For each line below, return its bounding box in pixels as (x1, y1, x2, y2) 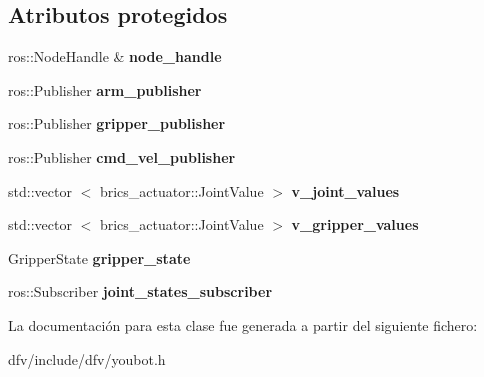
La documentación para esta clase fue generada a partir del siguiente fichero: (8, 314, 478, 335)
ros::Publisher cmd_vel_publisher (8, 146, 236, 167)
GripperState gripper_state (8, 247, 191, 268)
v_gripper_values (291, 214, 419, 235)
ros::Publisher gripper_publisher (8, 113, 226, 134)
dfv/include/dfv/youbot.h (8, 348, 166, 369)
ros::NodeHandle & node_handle (8, 46, 222, 67)
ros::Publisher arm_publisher (8, 79, 202, 100)
